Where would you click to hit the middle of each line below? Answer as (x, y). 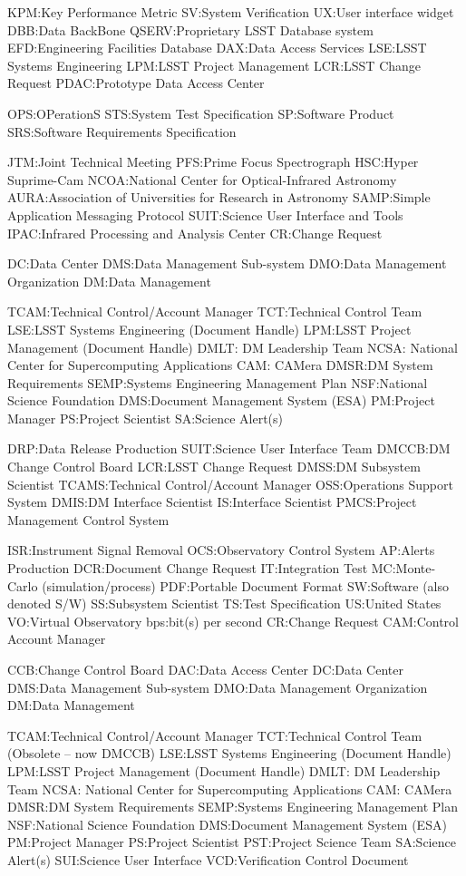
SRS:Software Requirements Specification (122, 131)
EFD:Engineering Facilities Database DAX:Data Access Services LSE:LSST (217, 48)
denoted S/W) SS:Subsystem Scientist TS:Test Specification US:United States (224, 603)
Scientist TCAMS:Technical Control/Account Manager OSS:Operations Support (230, 484)
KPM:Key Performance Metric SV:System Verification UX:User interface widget (231, 12)
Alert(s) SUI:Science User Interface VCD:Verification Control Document (208, 859)
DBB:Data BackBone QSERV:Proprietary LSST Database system (190, 29)
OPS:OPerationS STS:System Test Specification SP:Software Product (201, 113)
